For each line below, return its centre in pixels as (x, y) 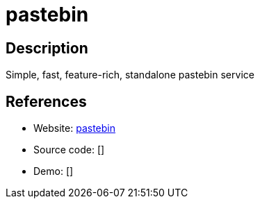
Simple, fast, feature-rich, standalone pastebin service (130, 75)
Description (47, 48)
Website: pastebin (74, 128)
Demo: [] (54, 171)
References (46, 101)
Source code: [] (69, 150)
